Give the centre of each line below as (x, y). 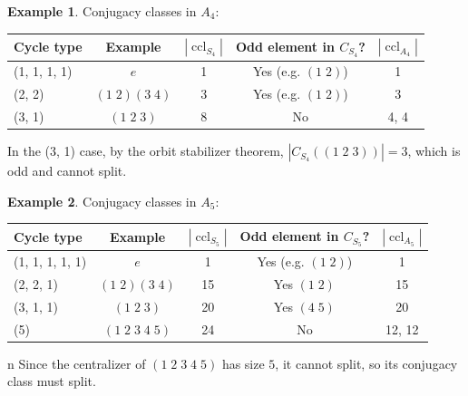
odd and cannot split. (67, 171)
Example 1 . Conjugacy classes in (102, 11)
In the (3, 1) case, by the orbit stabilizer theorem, (146, 151)
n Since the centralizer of (77, 363)
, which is (434, 151)
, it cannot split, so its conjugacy (366, 363)
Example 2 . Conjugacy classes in (102, 201)
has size (243, 363)
